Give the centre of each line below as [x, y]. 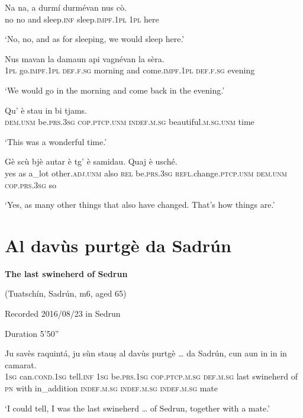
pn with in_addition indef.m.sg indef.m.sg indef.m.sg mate [112, 388]
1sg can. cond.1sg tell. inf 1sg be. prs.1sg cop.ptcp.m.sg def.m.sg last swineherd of [151, 376]
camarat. [21, 364]
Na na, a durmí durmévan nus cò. [66, 7]
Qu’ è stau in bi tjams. [46, 110]
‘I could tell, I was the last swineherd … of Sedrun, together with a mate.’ [137, 408]
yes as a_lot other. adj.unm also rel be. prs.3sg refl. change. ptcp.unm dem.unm [146, 173]
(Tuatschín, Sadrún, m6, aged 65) [66, 293]
